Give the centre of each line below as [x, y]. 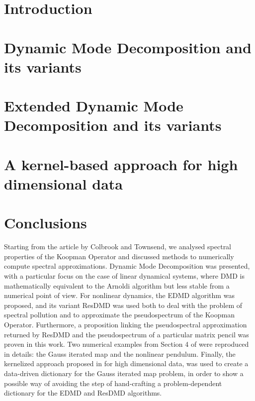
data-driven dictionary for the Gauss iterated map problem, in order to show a [124, 373]
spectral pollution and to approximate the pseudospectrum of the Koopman [119, 315]
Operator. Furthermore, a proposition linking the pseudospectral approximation [126, 324]
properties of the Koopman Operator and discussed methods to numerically [119, 256]
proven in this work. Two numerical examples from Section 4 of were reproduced [127, 344]
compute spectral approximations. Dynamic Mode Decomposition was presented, [127, 266]
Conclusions [45, 223]
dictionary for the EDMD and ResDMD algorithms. [83, 393]
